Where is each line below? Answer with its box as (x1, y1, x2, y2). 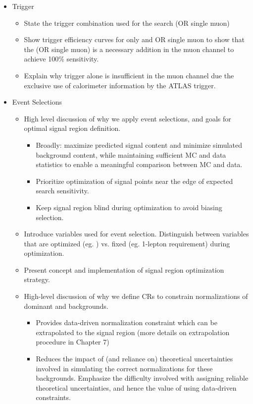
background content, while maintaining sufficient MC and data (36, 149, 226, 160)
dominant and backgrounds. (24, 300, 108, 311)
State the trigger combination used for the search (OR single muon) (24, 17, 230, 28)
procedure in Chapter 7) (36, 337, 109, 347)
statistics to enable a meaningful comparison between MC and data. (36, 159, 243, 170)
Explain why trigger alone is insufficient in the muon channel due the (24, 70, 234, 80)
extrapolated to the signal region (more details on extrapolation (36, 327, 230, 337)
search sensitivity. (36, 185, 89, 196)
